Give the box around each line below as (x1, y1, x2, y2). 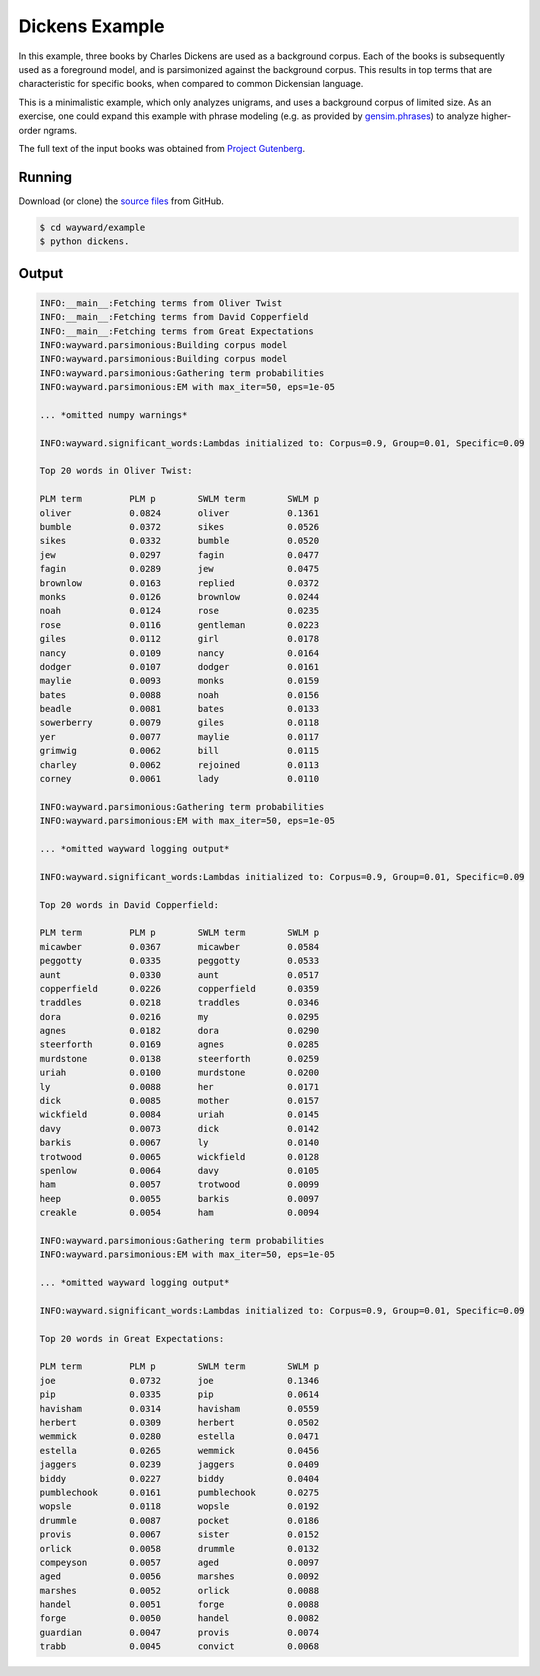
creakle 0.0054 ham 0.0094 (39, 1207, 320, 1219)
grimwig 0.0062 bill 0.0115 (39, 745, 320, 757)
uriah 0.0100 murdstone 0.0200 (39, 1067, 320, 1079)
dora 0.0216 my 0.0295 (39, 1011, 320, 1022)
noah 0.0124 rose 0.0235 (39, 605, 320, 617)
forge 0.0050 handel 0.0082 (39, 1613, 320, 1624)
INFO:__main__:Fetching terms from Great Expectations (39, 325, 314, 337)
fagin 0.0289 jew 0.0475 (39, 563, 320, 575)
